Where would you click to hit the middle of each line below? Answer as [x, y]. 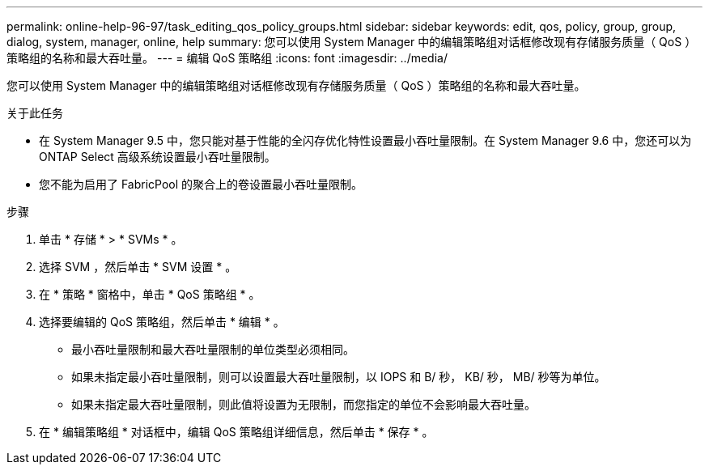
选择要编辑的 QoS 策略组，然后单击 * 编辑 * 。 [162, 322]
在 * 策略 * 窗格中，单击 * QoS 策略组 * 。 [150, 294]
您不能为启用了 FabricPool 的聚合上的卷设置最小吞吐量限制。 [201, 184]
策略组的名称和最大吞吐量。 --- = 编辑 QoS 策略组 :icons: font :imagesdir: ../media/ [227, 58]
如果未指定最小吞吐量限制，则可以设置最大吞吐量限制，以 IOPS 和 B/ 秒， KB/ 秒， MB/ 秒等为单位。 [339, 377]
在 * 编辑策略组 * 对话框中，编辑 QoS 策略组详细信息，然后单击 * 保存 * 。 [236, 432]
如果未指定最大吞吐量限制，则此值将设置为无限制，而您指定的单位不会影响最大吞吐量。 [304, 404]
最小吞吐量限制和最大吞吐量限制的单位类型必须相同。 [213, 349]
